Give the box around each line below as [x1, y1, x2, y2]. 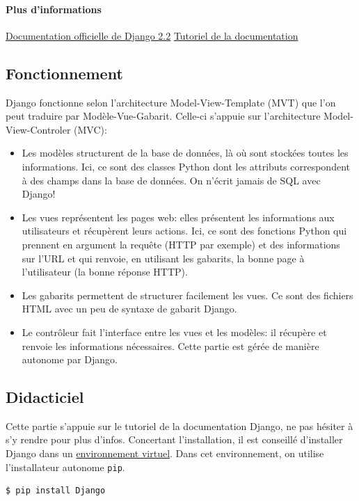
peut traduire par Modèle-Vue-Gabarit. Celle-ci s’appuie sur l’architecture [6, 109, 321, 123]
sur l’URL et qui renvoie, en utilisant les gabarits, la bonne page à [22, 250, 305, 265]
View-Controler [6, 122, 71, 136]
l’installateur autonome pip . [6, 459, 125, 474]
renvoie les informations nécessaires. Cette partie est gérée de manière [22, 338, 319, 353]
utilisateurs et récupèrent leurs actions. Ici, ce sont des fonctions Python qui [22, 223, 347, 238]
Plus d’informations [6, 1, 102, 16]
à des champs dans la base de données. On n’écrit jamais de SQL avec [22, 173, 321, 187]
